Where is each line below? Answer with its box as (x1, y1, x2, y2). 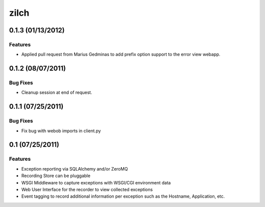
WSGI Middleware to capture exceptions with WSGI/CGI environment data (21, 179, 171, 185)
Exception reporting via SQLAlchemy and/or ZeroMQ (21, 166, 128, 172)
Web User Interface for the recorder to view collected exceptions (21, 186, 153, 192)
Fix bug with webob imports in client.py (21, 128, 101, 134)
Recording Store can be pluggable (21, 173, 91, 179)
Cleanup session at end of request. (21, 89, 93, 95)
